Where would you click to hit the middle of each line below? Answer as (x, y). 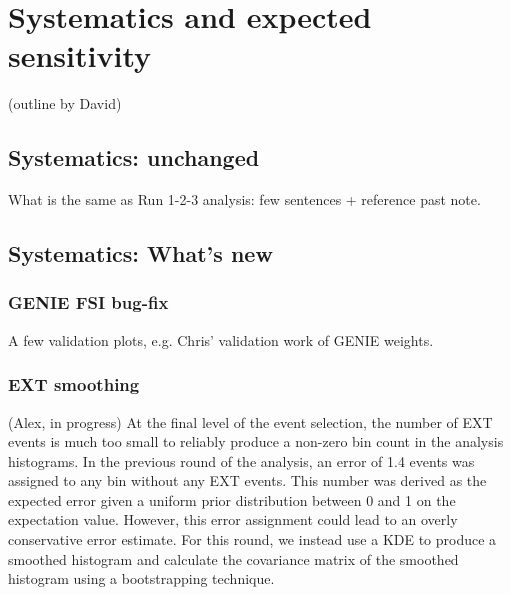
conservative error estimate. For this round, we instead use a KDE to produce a (252, 539)
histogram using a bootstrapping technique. (141, 578)
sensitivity (79, 55)
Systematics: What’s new (140, 253)
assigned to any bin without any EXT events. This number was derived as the (247, 480)
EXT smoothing (74, 384)
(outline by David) (65, 103)
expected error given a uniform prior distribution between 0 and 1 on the (232, 499)
